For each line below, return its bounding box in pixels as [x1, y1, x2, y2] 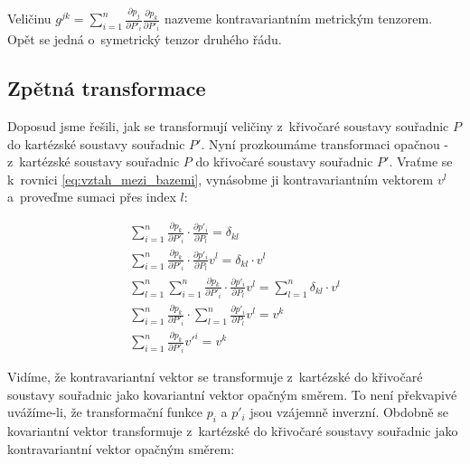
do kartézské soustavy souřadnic [7, 134, 185, 153]
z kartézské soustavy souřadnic [7, 152, 180, 171]
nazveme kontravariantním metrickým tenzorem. [164, 9, 433, 28]
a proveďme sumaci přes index [7, 187, 176, 206]
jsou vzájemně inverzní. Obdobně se [249, 402, 448, 421]
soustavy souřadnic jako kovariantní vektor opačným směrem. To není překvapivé [7, 384, 457, 403]
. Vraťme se [389, 152, 453, 171]
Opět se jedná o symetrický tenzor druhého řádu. [7, 30, 282, 49]
